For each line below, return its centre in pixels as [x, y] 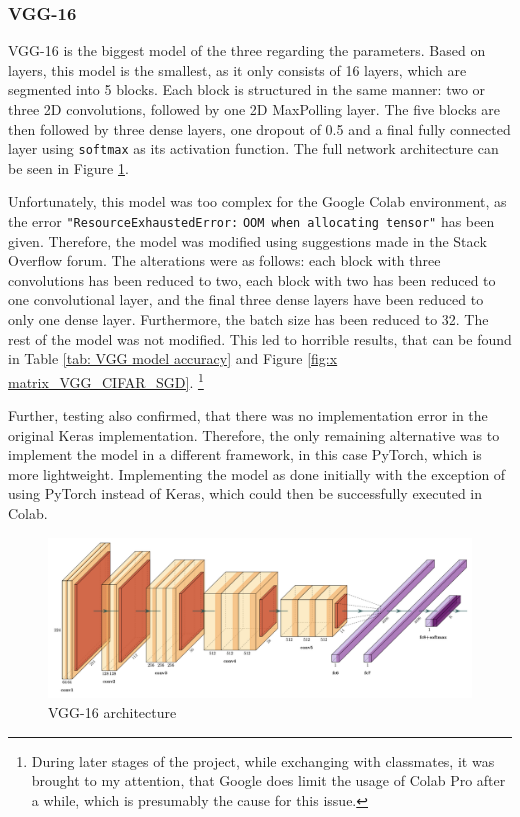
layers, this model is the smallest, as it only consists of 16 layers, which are [237, 69]
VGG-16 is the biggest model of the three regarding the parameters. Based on [247, 50]
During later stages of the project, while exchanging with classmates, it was [263, 760]
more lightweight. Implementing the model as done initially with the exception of [257, 473]
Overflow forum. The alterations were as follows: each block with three [224, 260]
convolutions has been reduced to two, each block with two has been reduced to [252, 279]
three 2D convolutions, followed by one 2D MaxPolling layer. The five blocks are [254, 109]
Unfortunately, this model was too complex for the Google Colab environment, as [257, 201]
